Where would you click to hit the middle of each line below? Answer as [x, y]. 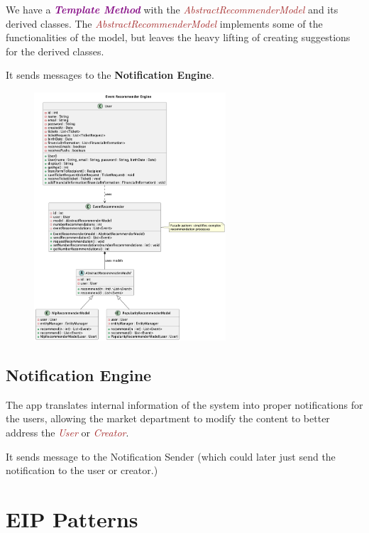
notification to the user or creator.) [82, 470]
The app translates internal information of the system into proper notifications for [184, 404]
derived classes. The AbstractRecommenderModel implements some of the [164, 23]
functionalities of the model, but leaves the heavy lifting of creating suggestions [178, 37]
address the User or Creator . [67, 432]
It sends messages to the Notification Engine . [110, 75]
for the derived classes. [55, 51]
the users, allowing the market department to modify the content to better [168, 418]
